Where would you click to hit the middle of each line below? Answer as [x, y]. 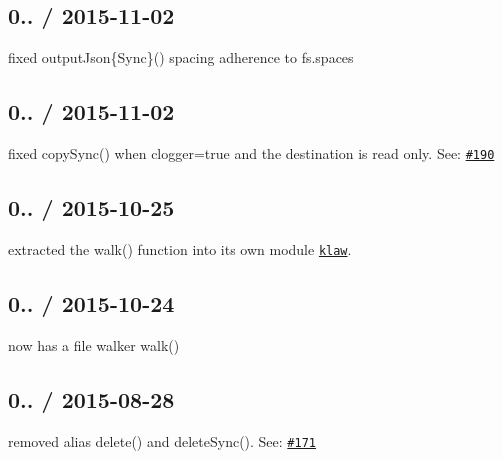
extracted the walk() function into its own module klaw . [180, 248]
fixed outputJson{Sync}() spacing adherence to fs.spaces [181, 57]
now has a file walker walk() [94, 344]
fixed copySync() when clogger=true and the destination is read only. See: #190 [251, 153]
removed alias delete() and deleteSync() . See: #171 [162, 440]
